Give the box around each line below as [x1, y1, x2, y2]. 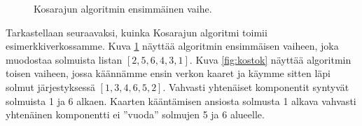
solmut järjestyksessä [6, 79, 95, 94]
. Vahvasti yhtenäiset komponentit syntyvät [162, 79, 349, 94]
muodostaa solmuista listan [6, 52, 123, 66]
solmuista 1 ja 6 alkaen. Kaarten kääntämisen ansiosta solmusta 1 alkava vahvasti [6, 93, 356, 108]
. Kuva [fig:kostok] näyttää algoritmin [189, 52, 351, 66]
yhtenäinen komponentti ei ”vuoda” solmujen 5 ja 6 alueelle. [6, 107, 265, 122]
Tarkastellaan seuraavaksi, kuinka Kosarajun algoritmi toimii [6, 24, 267, 39]
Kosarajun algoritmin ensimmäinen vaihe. [34, 1, 212, 15]
